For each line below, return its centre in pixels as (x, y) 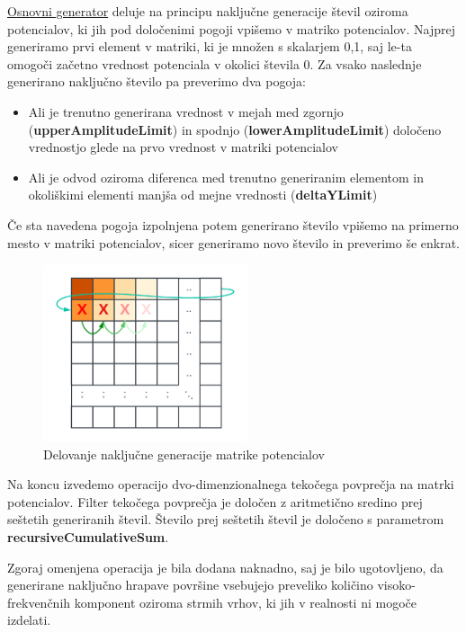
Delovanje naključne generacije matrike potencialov (184, 454)
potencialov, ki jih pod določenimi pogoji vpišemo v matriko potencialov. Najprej (232, 28)
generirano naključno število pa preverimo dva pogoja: (157, 81)
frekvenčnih (39, 602)
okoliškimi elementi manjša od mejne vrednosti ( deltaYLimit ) (203, 195)
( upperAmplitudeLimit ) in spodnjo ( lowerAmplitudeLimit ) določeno (235, 129)
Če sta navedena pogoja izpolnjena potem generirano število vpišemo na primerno (233, 224)
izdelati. (29, 620)
